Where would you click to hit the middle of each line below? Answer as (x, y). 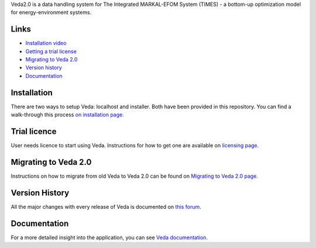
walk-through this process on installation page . (67, 115)
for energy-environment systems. (51, 12)
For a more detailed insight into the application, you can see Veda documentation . (109, 237)
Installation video (46, 43)
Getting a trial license (51, 51)
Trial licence (34, 131)
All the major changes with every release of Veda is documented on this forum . (106, 206)
